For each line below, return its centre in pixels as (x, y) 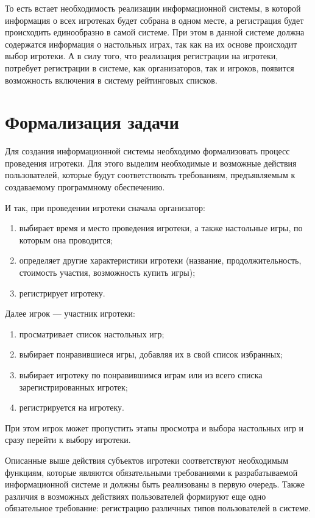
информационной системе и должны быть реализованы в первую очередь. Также (155, 484)
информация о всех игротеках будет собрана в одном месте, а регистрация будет (154, 20)
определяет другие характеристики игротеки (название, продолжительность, (160, 260)
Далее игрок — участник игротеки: (70, 313)
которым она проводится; (66, 239)
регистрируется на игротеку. (72, 407)
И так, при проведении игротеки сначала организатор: (105, 207)
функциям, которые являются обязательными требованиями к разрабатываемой (151, 472)
